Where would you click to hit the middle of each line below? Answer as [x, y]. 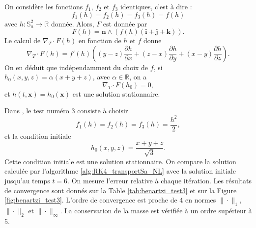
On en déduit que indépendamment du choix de [76, 67]
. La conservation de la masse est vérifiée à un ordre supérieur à [156, 210]
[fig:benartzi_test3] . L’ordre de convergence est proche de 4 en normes [110, 200]
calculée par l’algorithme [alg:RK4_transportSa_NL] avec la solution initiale [120, 171]
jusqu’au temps [27, 180]
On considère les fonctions [44, 6]
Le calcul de [23, 40]
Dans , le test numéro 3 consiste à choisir [66, 110]
